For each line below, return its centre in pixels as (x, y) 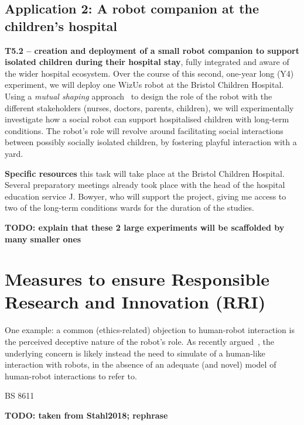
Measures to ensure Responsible (137, 279)
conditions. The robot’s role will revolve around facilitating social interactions (144, 130)
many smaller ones (43, 239)
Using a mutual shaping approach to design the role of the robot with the (139, 96)
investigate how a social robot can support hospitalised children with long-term (147, 119)
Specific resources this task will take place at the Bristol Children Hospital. (145, 173)
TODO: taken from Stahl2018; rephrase (86, 415)
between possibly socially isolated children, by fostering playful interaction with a (151, 142)
